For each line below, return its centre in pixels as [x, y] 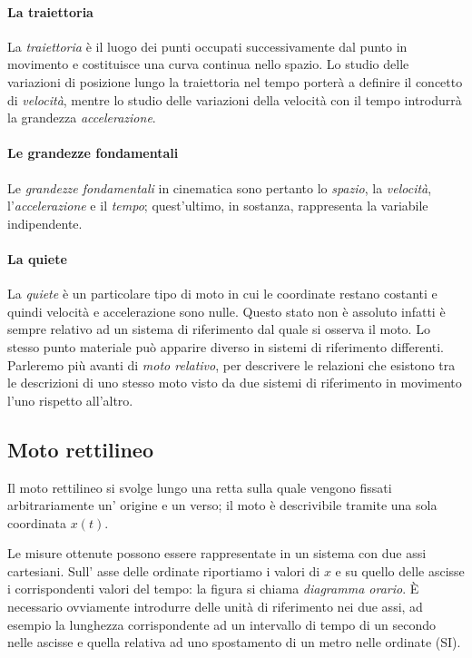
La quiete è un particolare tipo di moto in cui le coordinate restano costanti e [222, 294]
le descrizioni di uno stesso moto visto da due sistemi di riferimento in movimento [235, 383]
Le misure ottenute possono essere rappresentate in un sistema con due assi [217, 553]
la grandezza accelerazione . [82, 118]
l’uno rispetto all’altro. [70, 400]
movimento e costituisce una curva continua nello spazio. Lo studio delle [208, 64]
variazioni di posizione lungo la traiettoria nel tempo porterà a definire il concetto [235, 81]
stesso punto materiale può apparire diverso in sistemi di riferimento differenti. [226, 346]
